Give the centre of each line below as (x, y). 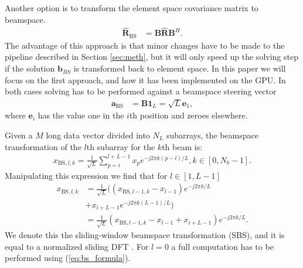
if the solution (30, 68)
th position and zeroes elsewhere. (188, 115)
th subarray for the (121, 146)
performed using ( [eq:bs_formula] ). (68, 258)
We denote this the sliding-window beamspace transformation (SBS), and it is (145, 235)
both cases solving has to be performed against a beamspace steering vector (141, 91)
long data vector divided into (98, 135)
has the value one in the (81, 115)
